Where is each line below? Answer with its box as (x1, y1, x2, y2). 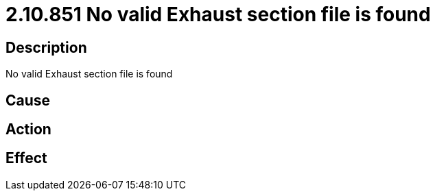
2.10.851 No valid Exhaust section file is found (5, 3, 431, 26)
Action (5, 121, 51, 138)
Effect (5, 149, 47, 167)
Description (5, 38, 87, 56)
